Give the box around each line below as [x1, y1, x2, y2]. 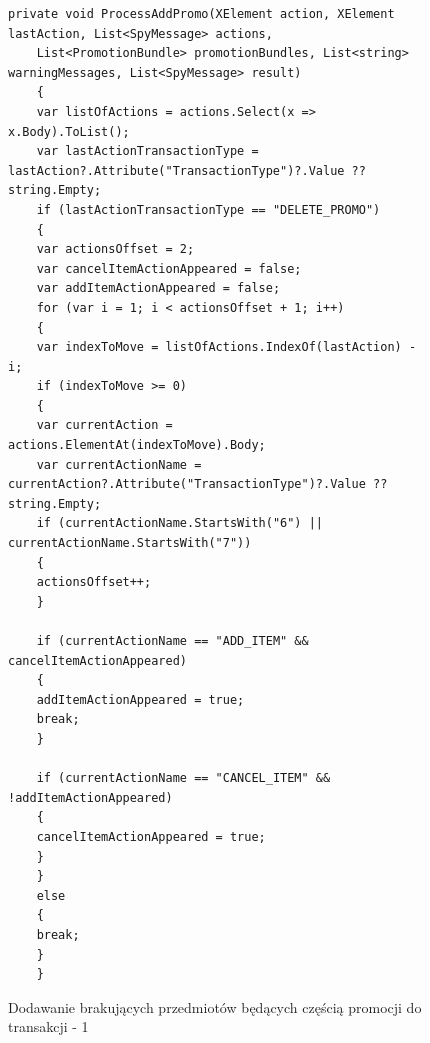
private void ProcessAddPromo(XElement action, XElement [8, 7, 395, 21]
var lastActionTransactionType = [36, 144, 259, 159]
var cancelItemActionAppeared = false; [36, 261, 302, 276]
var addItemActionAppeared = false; [36, 281, 281, 296]
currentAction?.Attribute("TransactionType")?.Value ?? [8, 477, 388, 492]
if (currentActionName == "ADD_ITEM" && [36, 634, 309, 648]
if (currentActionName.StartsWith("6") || [36, 516, 323, 531]
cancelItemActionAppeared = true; [36, 829, 266, 844]
